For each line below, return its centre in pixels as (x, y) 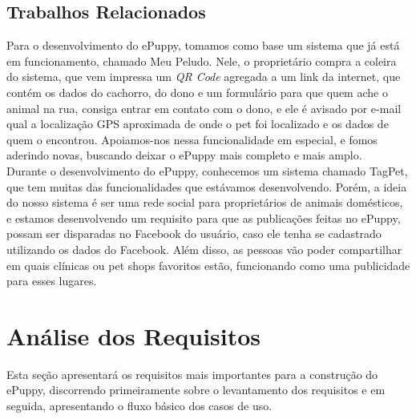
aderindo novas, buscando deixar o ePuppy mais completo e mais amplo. (184, 155)
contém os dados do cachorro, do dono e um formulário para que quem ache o (197, 92)
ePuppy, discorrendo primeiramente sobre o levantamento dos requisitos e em (196, 390)
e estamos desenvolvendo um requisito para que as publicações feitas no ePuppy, (204, 218)
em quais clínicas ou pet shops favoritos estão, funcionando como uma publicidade (208, 265)
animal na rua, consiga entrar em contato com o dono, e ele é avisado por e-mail (204, 108)
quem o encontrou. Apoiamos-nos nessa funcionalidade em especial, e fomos (192, 139)
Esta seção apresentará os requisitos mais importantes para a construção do (192, 374)
